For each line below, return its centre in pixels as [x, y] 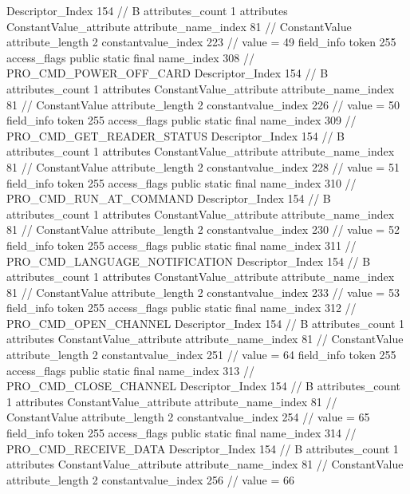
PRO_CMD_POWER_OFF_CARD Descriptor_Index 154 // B [168, 73]
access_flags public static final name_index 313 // [131, 370]
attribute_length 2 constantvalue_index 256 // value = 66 [151, 479]
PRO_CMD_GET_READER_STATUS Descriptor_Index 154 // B [175, 135]
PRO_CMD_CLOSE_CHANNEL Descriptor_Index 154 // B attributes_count [203, 386]
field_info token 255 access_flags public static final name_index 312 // [181, 308]
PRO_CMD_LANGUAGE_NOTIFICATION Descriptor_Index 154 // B [189, 261]
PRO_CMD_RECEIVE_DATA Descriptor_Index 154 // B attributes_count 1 [203, 448]
